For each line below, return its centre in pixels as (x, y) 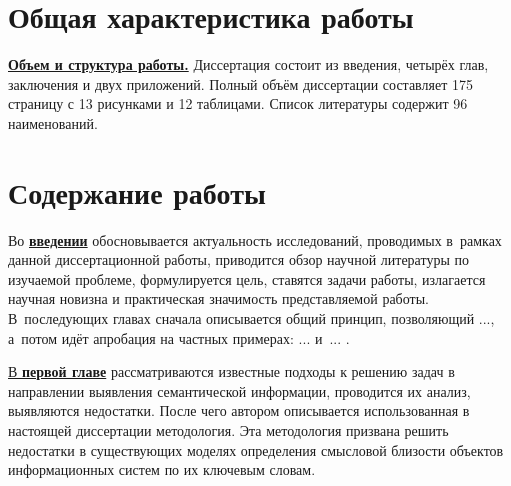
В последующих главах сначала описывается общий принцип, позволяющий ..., (251, 318)
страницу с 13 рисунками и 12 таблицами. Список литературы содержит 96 (238, 103)
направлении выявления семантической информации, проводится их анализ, (239, 390)
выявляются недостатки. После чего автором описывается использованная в (239, 410)
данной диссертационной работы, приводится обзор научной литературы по (238, 259)
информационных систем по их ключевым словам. (162, 469)
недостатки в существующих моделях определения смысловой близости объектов (256, 449)
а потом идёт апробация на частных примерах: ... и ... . (179, 337)
